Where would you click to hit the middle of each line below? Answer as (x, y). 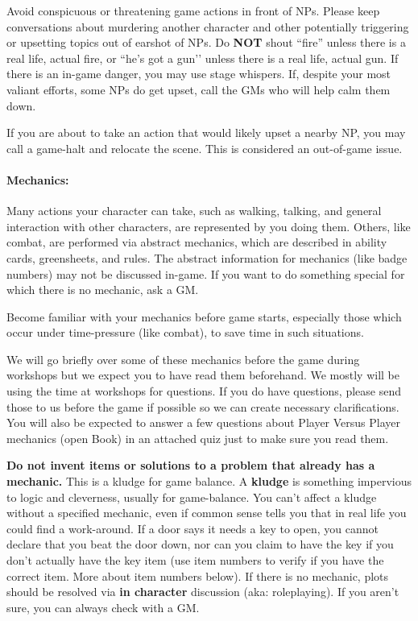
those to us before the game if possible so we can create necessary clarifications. (203, 406)
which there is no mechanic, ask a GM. (103, 290)
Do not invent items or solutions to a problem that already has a (191, 465)
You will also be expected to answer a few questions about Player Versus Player (204, 422)
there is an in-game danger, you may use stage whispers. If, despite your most (199, 74)
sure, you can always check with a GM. (103, 607)
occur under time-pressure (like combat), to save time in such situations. (185, 332)
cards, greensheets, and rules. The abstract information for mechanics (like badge (207, 257)
